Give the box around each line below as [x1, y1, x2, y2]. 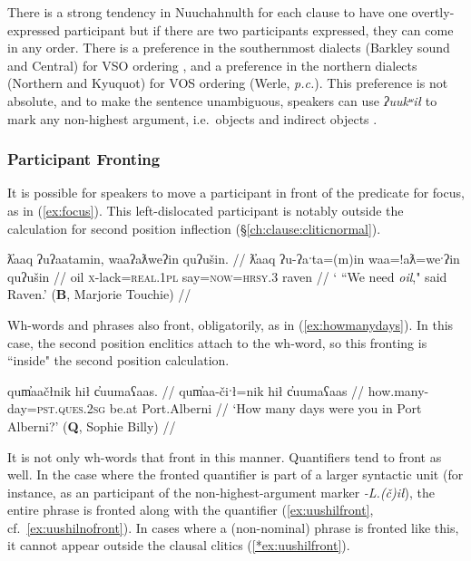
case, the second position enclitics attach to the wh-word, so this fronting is [7, 333, 427, 352]
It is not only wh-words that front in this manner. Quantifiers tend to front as [7, 447, 442, 466]
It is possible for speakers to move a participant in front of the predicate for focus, [7, 183, 465, 202]
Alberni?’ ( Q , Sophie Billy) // [7, 416, 176, 435]
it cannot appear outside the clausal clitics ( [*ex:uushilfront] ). [7, 536, 350, 555]
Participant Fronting [7, 148, 161, 170]
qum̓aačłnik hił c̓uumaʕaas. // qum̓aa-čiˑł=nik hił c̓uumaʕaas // [7, 381, 365, 400]
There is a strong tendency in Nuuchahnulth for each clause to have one [7, 3, 407, 21]
